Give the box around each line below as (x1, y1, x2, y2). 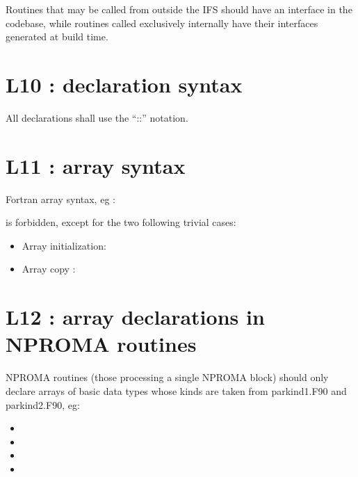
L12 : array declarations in (6, 302, 265, 331)
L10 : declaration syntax (6, 70, 243, 98)
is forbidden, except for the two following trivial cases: (6, 215, 236, 229)
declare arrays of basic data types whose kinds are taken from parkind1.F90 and (6, 383, 347, 398)
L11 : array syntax (6, 151, 186, 179)
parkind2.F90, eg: (6, 397, 80, 412)
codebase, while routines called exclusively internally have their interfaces (6, 15, 318, 30)
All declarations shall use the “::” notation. (6, 110, 188, 124)
